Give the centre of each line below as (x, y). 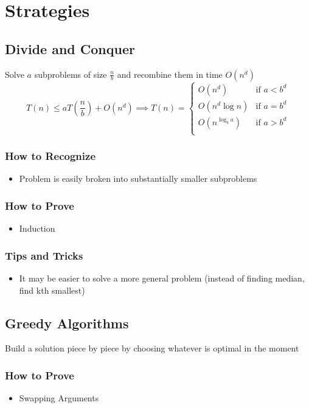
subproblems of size (71, 74)
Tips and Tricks (44, 255)
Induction (37, 228)
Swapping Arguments (59, 398)
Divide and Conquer (70, 48)
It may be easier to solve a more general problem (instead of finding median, (162, 278)
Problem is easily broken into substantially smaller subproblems (138, 178)
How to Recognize (50, 156)
